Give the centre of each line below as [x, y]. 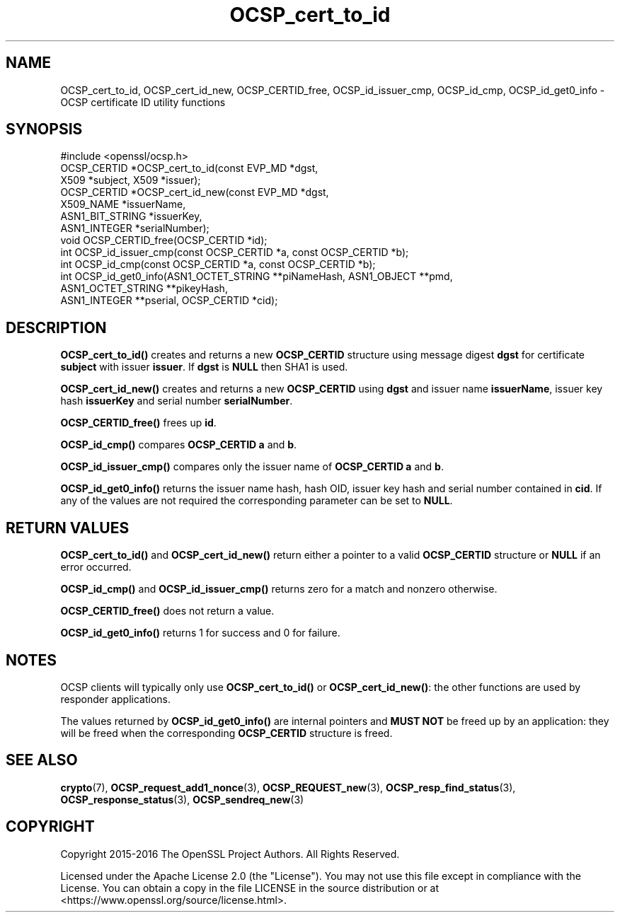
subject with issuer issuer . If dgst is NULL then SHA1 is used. [204, 367]
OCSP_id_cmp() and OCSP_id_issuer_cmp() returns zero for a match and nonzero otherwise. [279, 589]
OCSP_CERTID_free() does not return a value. [167, 611]
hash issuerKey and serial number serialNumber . [177, 401]
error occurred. [96, 567]
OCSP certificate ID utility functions [143, 102]
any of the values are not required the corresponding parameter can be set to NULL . [257, 501]
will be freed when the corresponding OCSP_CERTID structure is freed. [226, 733]
